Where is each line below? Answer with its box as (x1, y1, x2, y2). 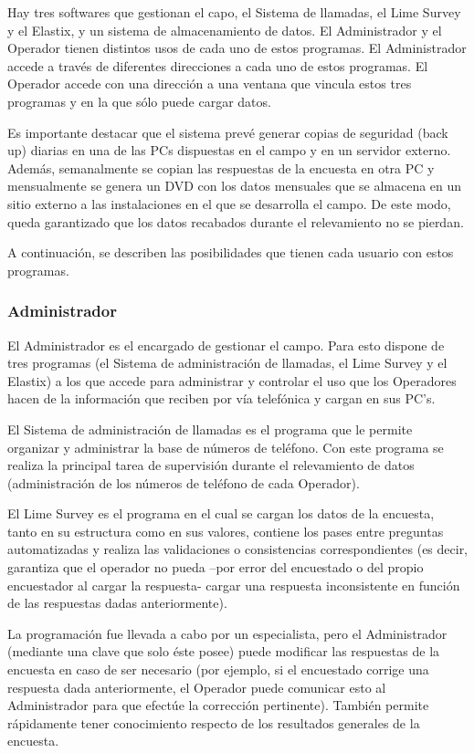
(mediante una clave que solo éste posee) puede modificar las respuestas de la (7, 642, 440, 661)
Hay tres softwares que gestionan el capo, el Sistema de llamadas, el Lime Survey (7, 3, 461, 21)
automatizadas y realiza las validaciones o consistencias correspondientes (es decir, (7, 539, 469, 559)
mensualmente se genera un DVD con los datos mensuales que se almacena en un (7, 176, 462, 195)
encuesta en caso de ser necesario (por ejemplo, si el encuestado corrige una (7, 660, 429, 679)
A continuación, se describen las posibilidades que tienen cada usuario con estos (7, 243, 454, 262)
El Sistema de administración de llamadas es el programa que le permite (7, 419, 413, 438)
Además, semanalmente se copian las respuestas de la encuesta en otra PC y (7, 158, 435, 177)
